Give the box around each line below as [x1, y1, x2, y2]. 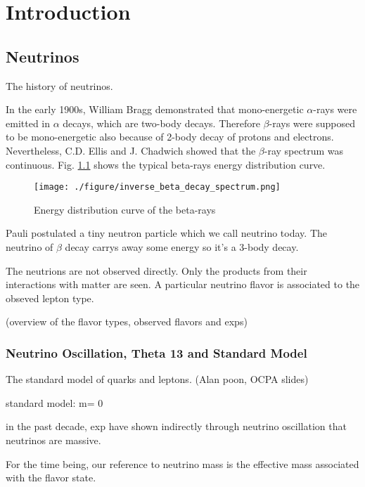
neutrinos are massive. [6, 432, 101, 447]
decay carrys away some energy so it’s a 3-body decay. [65, 239, 299, 254]
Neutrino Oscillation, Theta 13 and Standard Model [6, 344, 307, 361]
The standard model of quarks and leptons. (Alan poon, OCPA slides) [6, 372, 309, 387]
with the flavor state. [6, 470, 96, 485]
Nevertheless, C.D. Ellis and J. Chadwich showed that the [6, 143, 256, 157]
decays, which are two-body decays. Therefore [63, 115, 260, 130]
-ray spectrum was [264, 143, 344, 157]
